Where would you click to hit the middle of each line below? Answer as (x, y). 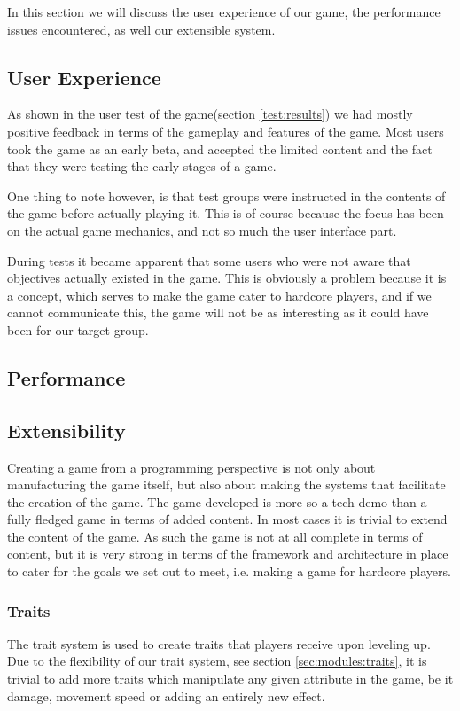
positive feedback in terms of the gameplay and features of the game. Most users (226, 131)
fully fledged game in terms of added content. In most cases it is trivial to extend (227, 519)
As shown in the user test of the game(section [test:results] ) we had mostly (210, 114)
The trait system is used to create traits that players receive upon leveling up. (219, 643)
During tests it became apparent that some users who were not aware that (209, 260)
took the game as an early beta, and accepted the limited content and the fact (220, 148)
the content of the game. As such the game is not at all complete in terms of (215, 536)
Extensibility (66, 430)
